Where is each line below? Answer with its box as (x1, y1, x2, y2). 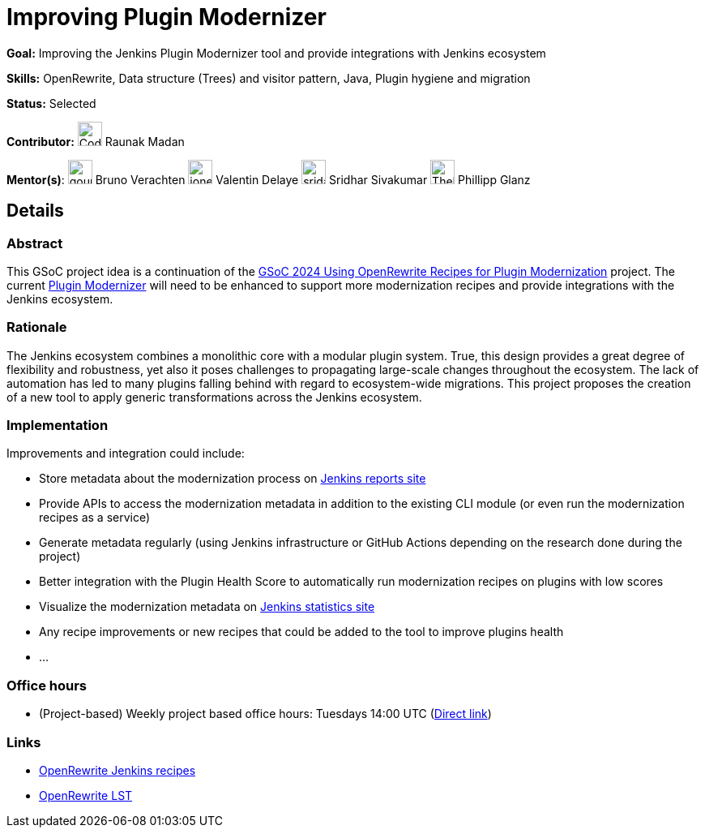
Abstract (6, 234, 63, 251)
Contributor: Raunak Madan (6, 134, 185, 148)
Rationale (6, 319, 67, 336)
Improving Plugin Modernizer (6, 3, 327, 31)
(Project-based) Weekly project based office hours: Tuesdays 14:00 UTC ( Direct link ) (39, 707, 492, 721)
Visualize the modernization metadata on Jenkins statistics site (39, 600, 375, 614)
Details (6, 200, 64, 221)
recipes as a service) (39, 510, 151, 525)
